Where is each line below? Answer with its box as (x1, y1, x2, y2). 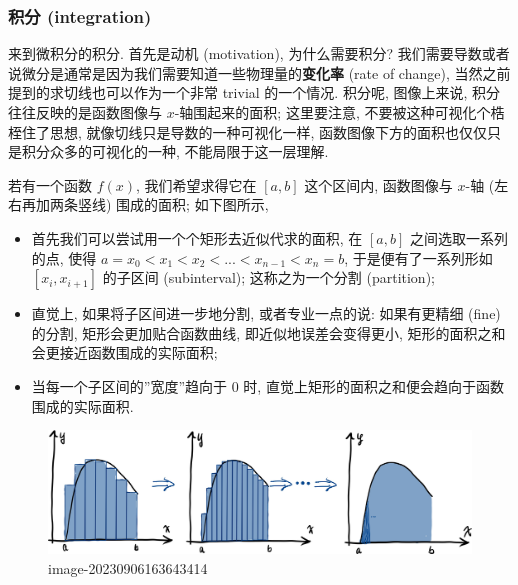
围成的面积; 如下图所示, (116, 194, 269, 215)
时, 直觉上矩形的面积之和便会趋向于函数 (243, 375, 504, 396)
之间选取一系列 (409, 227, 508, 248)
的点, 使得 (31, 247, 97, 268)
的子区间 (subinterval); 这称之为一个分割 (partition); (102, 267, 435, 288)
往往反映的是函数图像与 (8, 102, 162, 122)
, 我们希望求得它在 (136, 174, 257, 195)
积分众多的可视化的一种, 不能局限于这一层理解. (21, 141, 329, 162)
